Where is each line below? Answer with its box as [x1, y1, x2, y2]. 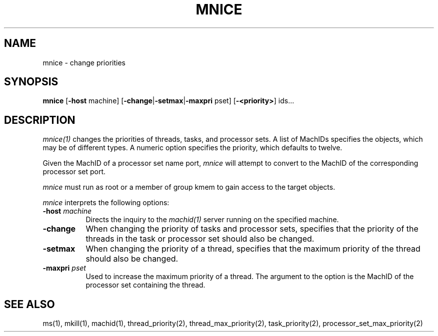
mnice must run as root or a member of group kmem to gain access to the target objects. [42, 183, 335, 192]
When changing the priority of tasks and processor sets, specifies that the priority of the [85, 224, 418, 234]
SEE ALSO [4, 298, 55, 311]
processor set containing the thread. [85, 281, 205, 290]
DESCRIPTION [4, 113, 75, 126]
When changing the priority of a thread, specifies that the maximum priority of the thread [85, 244, 420, 254]
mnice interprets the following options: [42, 198, 169, 207]
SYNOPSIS [4, 75, 58, 88]
